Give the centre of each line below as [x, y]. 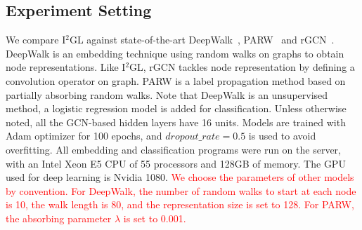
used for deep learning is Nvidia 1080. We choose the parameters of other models [180, 177]
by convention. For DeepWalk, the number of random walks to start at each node [181, 190]
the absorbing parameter [59, 218]
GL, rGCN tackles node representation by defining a [242, 67]
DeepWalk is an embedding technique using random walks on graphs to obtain [175, 53]
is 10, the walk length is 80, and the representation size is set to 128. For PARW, [180, 204]
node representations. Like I [66, 67]
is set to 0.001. [155, 218]
